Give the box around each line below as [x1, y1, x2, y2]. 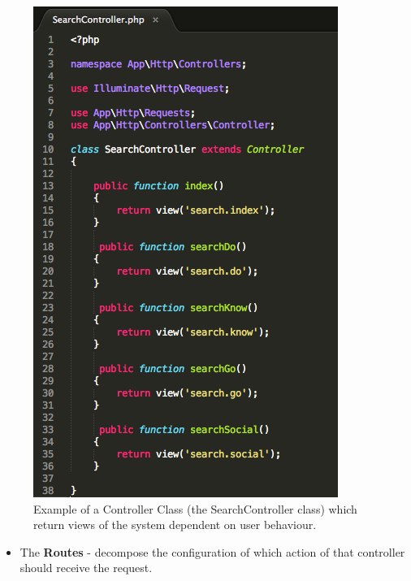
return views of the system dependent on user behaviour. [33, 516, 317, 533]
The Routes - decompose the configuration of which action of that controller [19, 543, 405, 560]
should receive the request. [19, 559, 153, 576]
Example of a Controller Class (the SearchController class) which [33, 500, 357, 517]
